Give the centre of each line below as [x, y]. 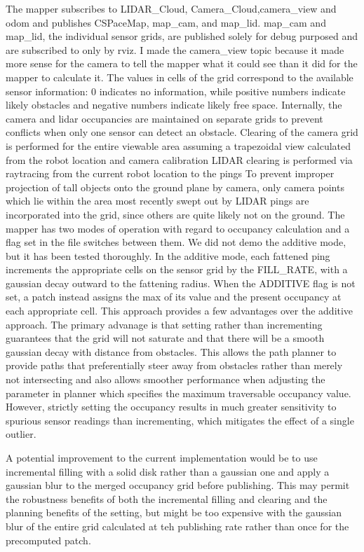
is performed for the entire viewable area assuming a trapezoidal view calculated [178, 145]
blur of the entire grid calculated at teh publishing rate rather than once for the [177, 526]
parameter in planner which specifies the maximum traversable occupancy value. [178, 393]
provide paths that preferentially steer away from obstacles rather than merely [174, 365]
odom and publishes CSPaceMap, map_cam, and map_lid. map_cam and [166, 22]
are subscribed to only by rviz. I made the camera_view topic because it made [175, 49]
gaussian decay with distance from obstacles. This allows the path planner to [171, 351]
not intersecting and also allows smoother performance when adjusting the [166, 379]
